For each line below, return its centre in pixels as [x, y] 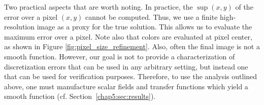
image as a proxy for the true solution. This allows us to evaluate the [144, 27]
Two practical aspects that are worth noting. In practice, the [98, 7]
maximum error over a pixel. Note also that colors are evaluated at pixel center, [128, 36]
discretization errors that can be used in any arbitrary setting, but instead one [126, 66]
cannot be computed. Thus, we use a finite [152, 16]
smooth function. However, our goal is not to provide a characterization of [120, 56]
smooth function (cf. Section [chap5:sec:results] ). [80, 96]
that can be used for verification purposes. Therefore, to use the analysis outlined [131, 76]
